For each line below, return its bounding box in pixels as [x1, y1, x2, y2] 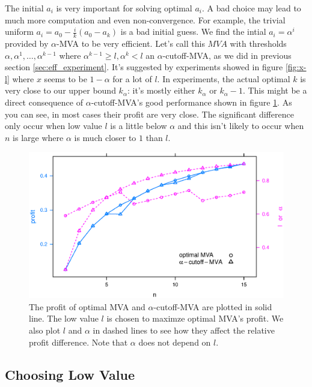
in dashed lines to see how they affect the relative [93, 324, 275, 337]
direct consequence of [5, 95, 83, 108]
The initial [5, 2, 44, 14]
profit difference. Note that [29, 335, 128, 348]
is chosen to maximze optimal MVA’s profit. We [106, 312, 284, 325]
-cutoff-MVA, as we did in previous [162, 49, 292, 61]
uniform [5, 25, 34, 38]
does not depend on [138, 335, 211, 348]
